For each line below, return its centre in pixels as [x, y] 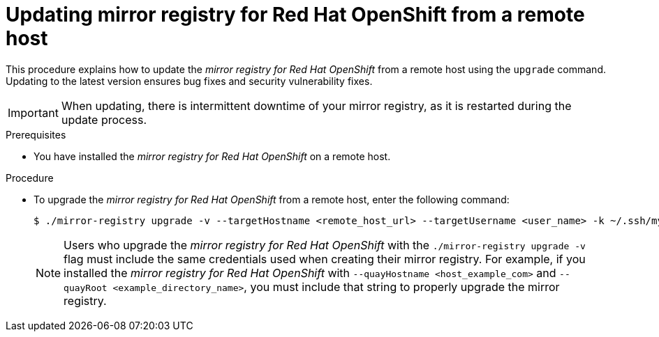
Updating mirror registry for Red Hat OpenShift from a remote [295, 15]
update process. [104, 119]
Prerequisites [36, 134]
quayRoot [86, 288]
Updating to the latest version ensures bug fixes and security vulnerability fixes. [189, 81]
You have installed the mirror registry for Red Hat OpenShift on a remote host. [212, 156]
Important [33, 112]
